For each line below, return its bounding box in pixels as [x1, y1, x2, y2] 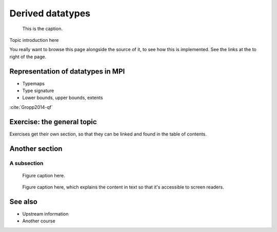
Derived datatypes [9, 8, 91, 19]
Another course [22, 218, 56, 224]
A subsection [9, 160, 44, 167]
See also [9, 197, 38, 206]
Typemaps [22, 80, 45, 86]
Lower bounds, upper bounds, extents [22, 95, 103, 101]
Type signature [22, 87, 54, 94]
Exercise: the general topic [9, 118, 97, 126]
